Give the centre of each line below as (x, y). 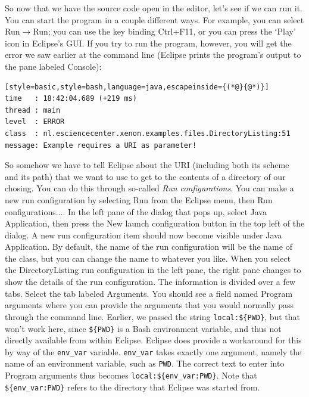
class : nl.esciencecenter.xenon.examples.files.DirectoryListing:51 (148, 133)
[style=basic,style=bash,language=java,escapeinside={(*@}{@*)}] (137, 87)
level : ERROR (35, 122)
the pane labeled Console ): (53, 66)
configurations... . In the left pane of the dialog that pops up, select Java (136, 211)
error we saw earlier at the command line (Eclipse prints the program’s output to (153, 55)
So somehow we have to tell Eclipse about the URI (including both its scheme (147, 165)
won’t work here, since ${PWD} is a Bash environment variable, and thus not (143, 328)
